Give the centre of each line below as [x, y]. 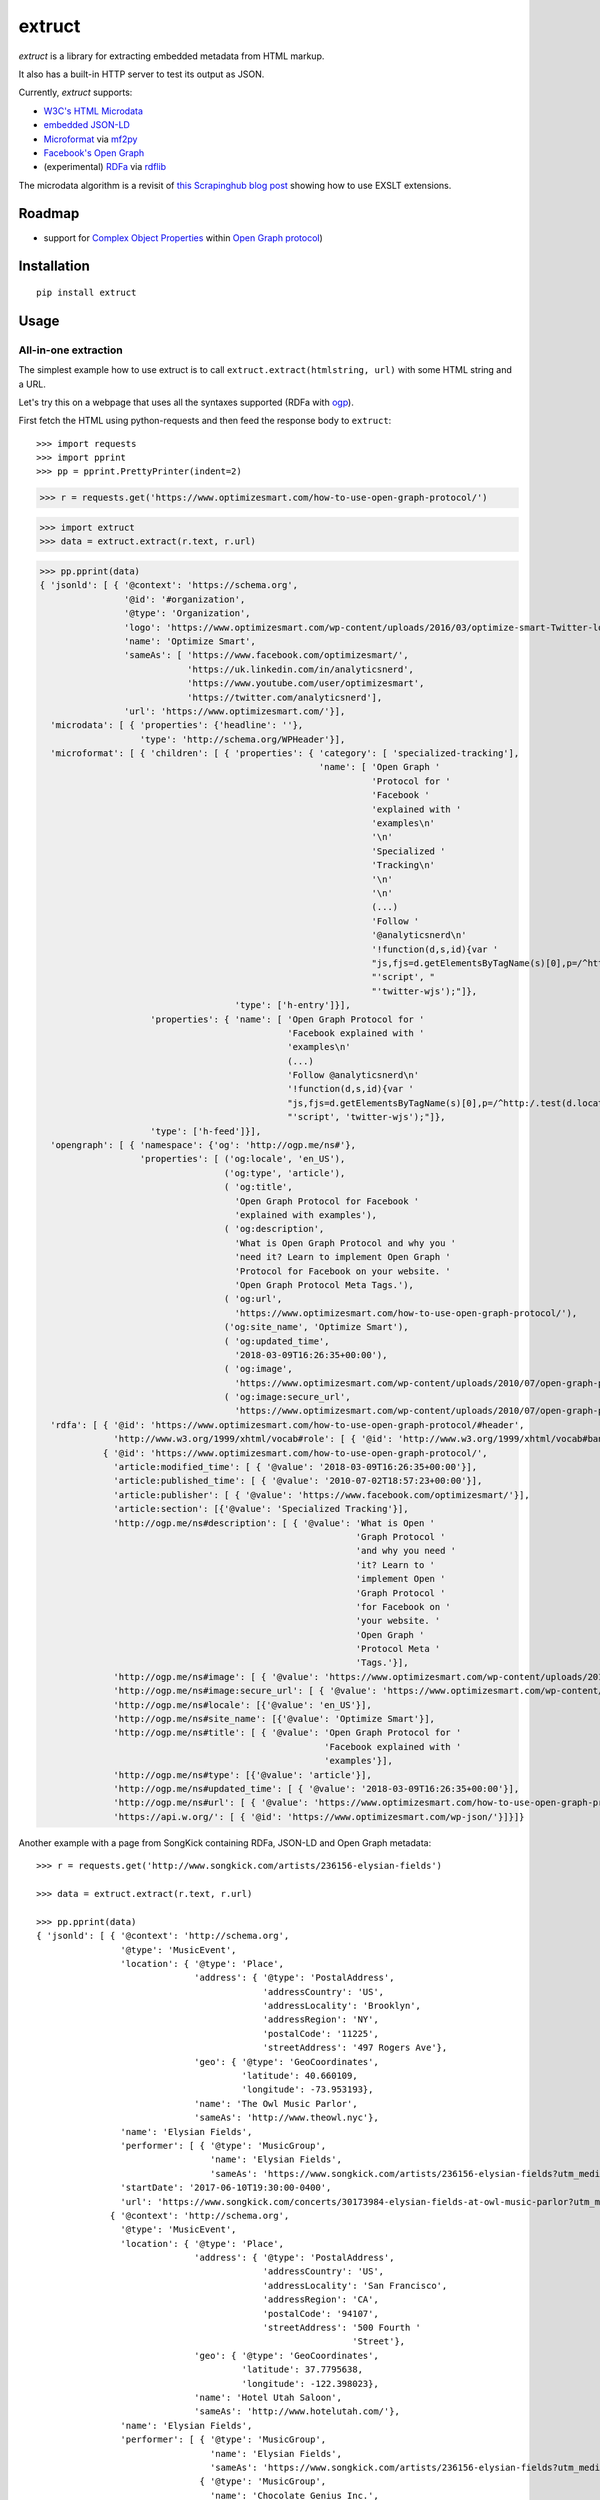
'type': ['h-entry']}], [292, 1005]
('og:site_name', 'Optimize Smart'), [316, 1327]
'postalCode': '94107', [320, 2313]
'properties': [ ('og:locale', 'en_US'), [242, 1159]
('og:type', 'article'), [284, 1173]
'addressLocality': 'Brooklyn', [342, 2006]
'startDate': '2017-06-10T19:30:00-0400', [226, 2188]
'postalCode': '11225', [320, 2033]
